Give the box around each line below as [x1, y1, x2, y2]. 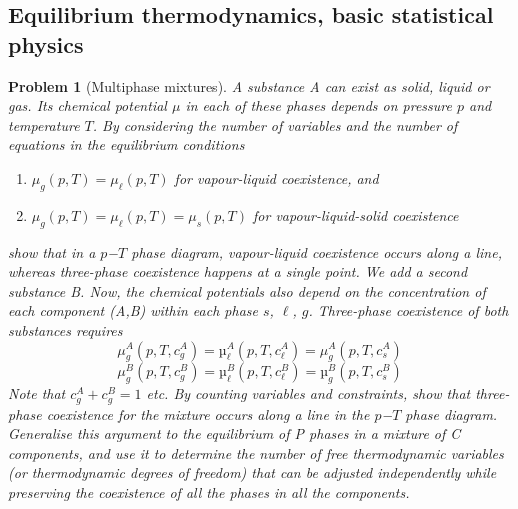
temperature [8, 114, 80, 135]
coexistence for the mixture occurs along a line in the [46, 403, 370, 424]
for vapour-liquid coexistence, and [174, 167, 379, 188]
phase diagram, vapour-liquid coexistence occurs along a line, [131, 241, 502, 262]
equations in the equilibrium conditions [8, 134, 245, 155]
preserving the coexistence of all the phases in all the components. [8, 481, 410, 502]
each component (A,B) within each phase [8, 300, 258, 321]
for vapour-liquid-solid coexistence [253, 204, 459, 225]
